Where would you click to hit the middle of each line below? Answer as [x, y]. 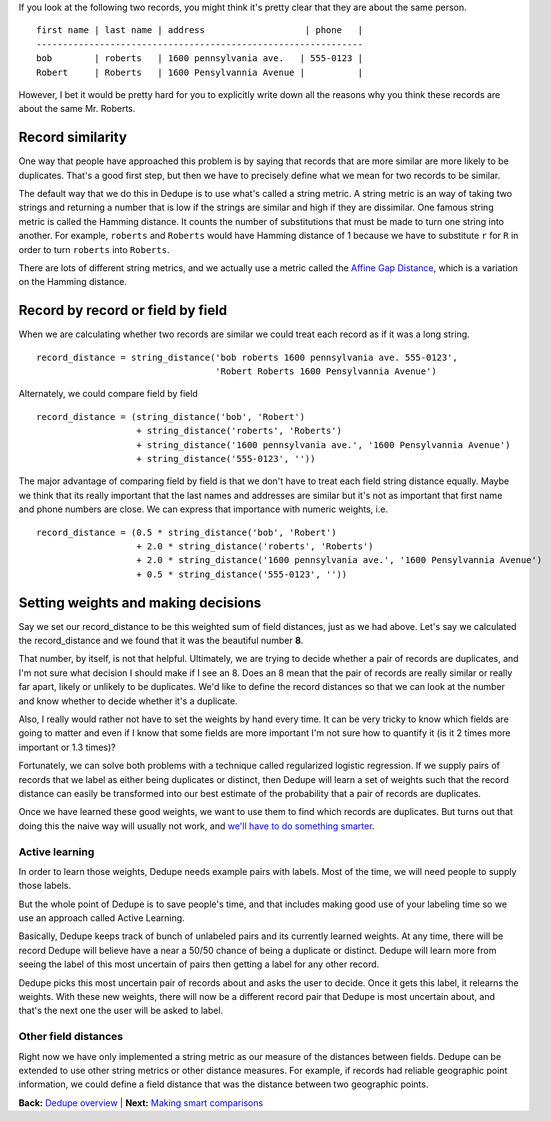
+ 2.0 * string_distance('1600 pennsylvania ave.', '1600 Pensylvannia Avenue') [339, 560]
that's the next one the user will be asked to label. [121, 1011]
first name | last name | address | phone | [200, 30]
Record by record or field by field [123, 310]
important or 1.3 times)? [67, 747]
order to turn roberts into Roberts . [94, 249]
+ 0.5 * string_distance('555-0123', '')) [242, 574]
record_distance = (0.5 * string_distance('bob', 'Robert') [186, 532]
